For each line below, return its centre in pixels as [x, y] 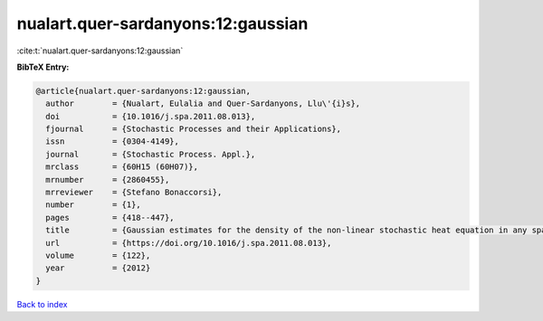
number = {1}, [94, 205]
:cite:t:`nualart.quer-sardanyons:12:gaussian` [100, 51]
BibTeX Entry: [43, 67]
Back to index [42, 304]
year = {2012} [98, 268]
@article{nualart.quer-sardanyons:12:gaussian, [143, 91]
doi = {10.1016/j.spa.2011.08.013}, [151, 116]
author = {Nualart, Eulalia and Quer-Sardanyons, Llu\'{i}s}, [203, 104]
